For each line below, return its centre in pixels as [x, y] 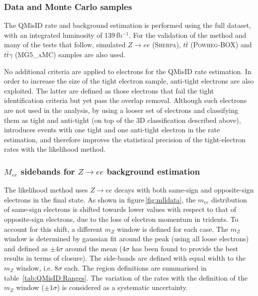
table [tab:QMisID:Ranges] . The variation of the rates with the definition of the [126, 277]
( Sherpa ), [167, 45]
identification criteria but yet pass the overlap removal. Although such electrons [126, 100]
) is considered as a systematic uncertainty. [122, 287]
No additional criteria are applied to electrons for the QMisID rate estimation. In [128, 71]
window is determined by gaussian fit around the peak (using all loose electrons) [127, 239]
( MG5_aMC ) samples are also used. [70, 54]
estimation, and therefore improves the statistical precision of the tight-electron [125, 139]
